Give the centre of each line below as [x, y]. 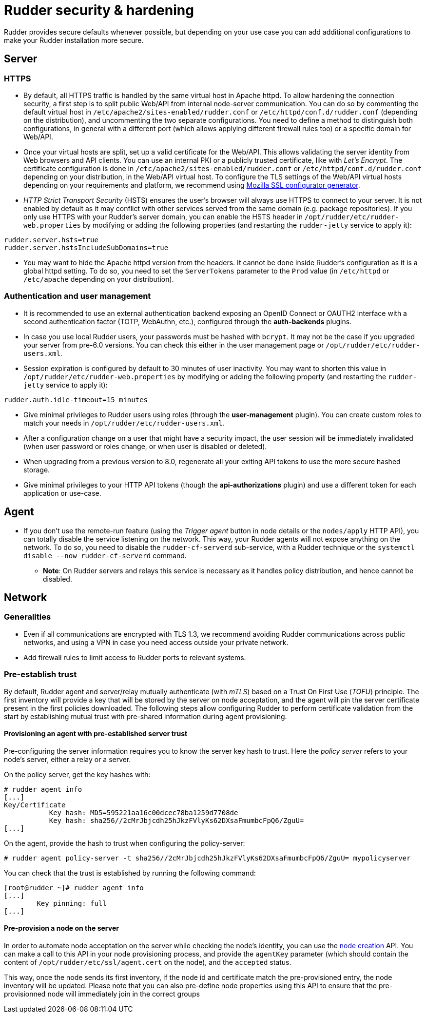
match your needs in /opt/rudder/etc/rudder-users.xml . [124, 423]
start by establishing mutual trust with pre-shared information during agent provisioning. [145, 716]
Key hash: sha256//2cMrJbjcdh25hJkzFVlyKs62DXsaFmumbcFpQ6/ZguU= [176, 820]
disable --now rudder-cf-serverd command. [105, 555]
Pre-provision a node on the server [61, 928]
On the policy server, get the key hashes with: [77, 774]
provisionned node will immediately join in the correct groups [102, 994]
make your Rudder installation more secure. [74, 40]
